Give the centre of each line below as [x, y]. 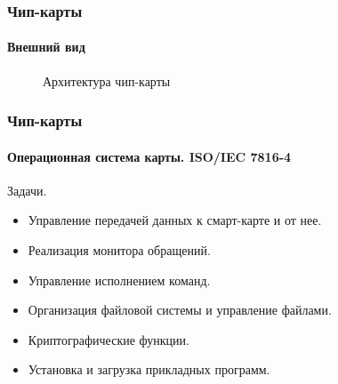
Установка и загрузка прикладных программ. [149, 369]
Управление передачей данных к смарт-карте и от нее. [175, 220]
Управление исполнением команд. [119, 280]
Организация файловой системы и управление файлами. [180, 310]
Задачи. [27, 190]
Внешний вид [46, 47]
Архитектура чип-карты [107, 80]
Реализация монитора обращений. [119, 250]
